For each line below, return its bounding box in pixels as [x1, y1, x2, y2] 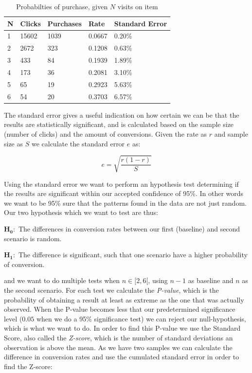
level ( [4, 313, 22, 323]
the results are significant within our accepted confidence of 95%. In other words [4, 188, 244, 198]
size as [4, 138, 23, 148]
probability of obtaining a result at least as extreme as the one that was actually [4, 294, 244, 304]
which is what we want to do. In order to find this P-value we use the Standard [4, 323, 241, 333]
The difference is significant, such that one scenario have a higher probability [18, 249, 248, 260]
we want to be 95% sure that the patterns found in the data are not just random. [4, 197, 247, 208]
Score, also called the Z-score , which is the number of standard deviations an [4, 332, 233, 342]
